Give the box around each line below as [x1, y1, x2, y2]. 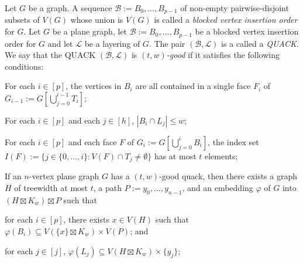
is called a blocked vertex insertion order [154, 13, 298, 26]
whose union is [70, 13, 123, 26]
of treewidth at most [14, 181, 88, 193]
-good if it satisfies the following [166, 49, 280, 61]
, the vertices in [66, 80, 122, 92]
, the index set [208, 135, 259, 148]
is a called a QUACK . [221, 37, 299, 49]
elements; [204, 149, 238, 162]
